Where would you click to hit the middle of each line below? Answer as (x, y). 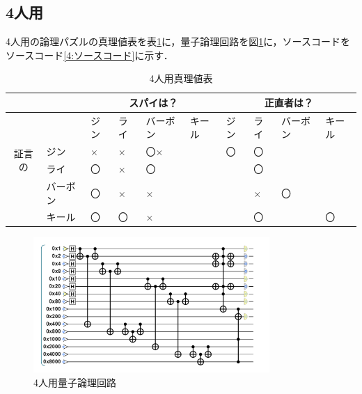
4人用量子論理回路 (75, 382)
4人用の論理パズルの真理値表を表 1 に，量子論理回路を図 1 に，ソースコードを (178, 41)
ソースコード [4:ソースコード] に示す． (89, 55)
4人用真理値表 (181, 78)
